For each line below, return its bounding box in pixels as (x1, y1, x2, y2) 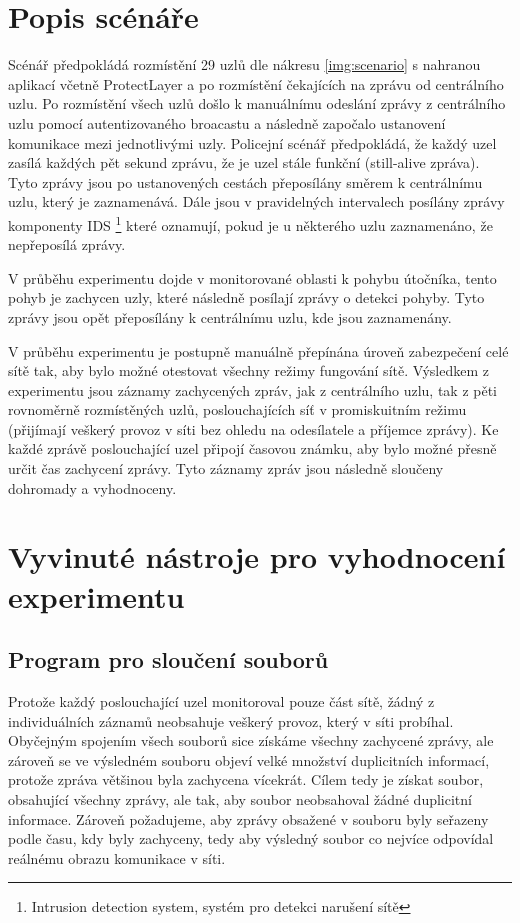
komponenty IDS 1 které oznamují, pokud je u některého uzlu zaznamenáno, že (8, 211, 493, 235)
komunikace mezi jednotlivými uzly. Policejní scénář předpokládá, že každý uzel (8, 132, 497, 153)
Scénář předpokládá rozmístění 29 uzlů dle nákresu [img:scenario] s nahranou (8, 54, 481, 75)
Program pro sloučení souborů (8, 644, 329, 675)
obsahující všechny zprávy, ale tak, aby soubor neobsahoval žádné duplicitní (8, 788, 472, 809)
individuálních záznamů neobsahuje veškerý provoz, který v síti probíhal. (8, 710, 454, 731)
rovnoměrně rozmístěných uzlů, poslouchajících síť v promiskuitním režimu (8, 399, 467, 420)
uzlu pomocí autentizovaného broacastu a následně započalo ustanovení (8, 112, 446, 133)
